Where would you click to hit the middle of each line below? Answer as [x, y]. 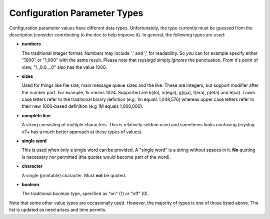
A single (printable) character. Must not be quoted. [74, 175]
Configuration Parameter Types [76, 13]
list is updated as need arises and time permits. [58, 210]
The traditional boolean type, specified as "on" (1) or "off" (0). [85, 194]
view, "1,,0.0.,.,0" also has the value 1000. [64, 67]
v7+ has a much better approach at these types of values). [82, 132]
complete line [36, 115]
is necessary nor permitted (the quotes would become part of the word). [96, 157]
